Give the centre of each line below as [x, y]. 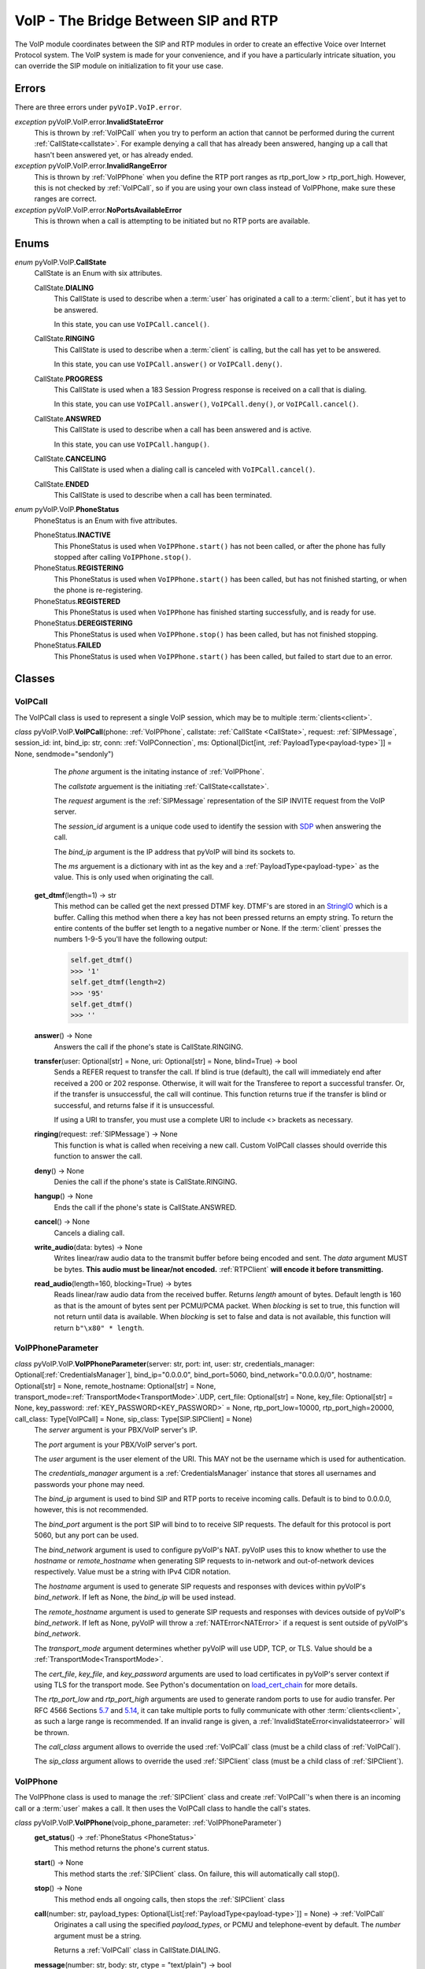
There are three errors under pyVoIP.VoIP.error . [98, 107]
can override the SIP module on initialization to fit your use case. [119, 66]
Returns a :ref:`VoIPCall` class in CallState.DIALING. [137, 1950]
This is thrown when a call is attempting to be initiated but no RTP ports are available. [172, 221]
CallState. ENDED [62, 484]
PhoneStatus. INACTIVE [72, 535]
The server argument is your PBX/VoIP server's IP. [116, 1430]
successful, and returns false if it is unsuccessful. [135, 1105]
